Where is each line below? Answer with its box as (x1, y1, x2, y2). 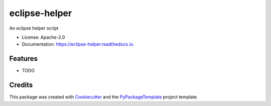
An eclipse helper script (9, 25, 59, 31)
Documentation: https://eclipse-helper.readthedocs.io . (22, 41, 134, 47)
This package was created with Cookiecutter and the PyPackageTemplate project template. (9, 94, 198, 100)
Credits (9, 81, 33, 89)
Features (9, 54, 38, 63)
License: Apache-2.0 (22, 34, 65, 40)
